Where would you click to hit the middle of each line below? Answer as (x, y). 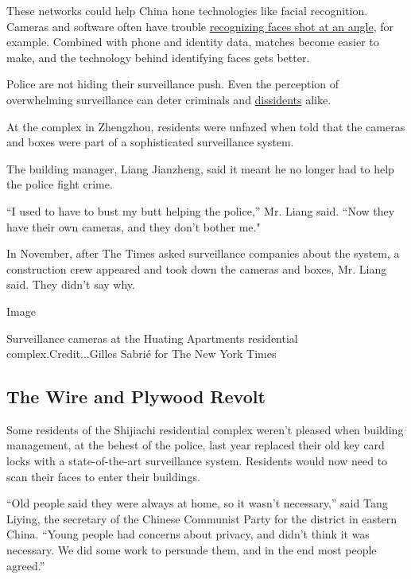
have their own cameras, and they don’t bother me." (134, 226)
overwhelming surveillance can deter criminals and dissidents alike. (169, 99)
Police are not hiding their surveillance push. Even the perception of (173, 84)
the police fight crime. (60, 184)
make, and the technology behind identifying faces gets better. (158, 57)
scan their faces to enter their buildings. (103, 476)
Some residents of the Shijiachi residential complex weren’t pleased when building (205, 429)
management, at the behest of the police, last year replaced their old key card (196, 445)
